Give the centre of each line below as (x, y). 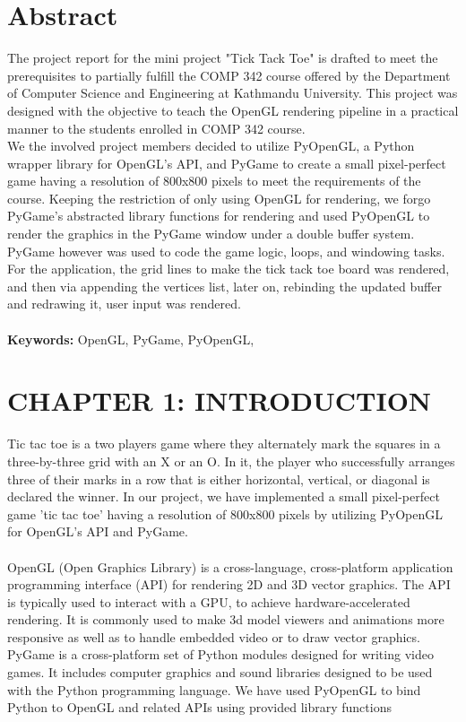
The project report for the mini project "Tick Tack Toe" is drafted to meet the (223, 58)
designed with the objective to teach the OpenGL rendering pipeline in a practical (233, 110)
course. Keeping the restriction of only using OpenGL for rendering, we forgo (219, 198)
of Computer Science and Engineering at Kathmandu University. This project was (233, 93)
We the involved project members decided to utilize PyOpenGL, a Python (211, 146)
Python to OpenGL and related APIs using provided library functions (199, 707)
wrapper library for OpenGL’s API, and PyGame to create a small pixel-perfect (227, 163)
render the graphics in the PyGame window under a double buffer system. (211, 234)
